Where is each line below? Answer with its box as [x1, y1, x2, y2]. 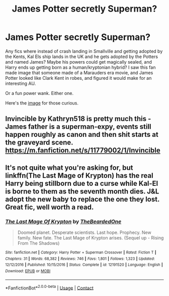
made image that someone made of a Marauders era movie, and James [5, 69, 153, 76]
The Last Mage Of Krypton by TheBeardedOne [5, 218, 122, 225]
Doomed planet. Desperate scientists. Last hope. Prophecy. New [17, 229, 152, 235]
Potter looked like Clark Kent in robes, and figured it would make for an [5, 75, 152, 81]
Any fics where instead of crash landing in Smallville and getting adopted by [5, 48, 163, 54]
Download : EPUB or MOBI [5, 268, 51, 273]
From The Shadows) [17, 240, 60, 246]
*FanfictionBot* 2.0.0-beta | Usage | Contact [5, 284, 94, 291]
